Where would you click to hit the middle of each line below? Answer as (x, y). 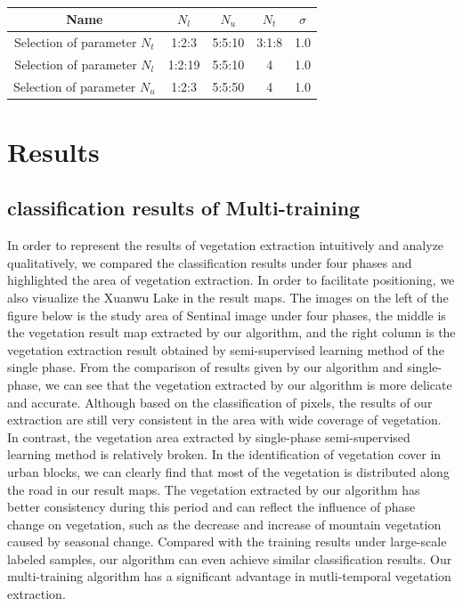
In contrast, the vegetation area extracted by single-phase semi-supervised (209, 436)
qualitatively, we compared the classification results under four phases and (210, 262)
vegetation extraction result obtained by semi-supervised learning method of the (226, 349)
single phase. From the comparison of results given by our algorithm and (205, 367)
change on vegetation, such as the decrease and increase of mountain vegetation (224, 524)
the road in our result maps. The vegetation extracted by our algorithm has (214, 489)
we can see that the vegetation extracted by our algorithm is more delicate (248, 384)
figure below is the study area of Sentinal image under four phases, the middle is (227, 315)
